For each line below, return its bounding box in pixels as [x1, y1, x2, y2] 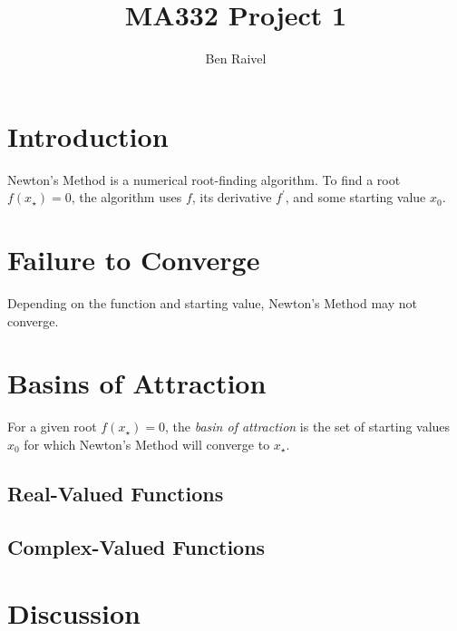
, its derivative [191, 188, 272, 207]
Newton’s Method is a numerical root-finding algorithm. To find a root [7, 170, 401, 189]
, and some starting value [285, 188, 426, 207]
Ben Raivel [205, 49, 267, 68]
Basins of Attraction [7, 364, 267, 402]
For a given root [7, 417, 97, 436]
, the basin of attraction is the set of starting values [165, 417, 451, 436]
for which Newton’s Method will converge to [24, 434, 270, 453]
